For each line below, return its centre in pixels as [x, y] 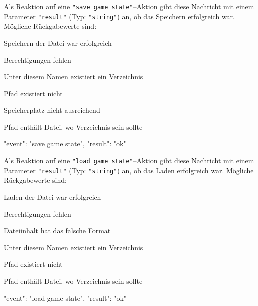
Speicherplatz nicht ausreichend [52, 110]
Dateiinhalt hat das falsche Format [57, 230]
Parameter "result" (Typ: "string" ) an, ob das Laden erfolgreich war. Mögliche [129, 170]
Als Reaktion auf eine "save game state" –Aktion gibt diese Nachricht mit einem [129, 6]
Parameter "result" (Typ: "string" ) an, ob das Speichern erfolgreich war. [119, 16]
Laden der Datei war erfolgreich [53, 196]
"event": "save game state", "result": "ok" [65, 144]
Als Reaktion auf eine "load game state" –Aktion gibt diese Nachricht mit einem [129, 160]
